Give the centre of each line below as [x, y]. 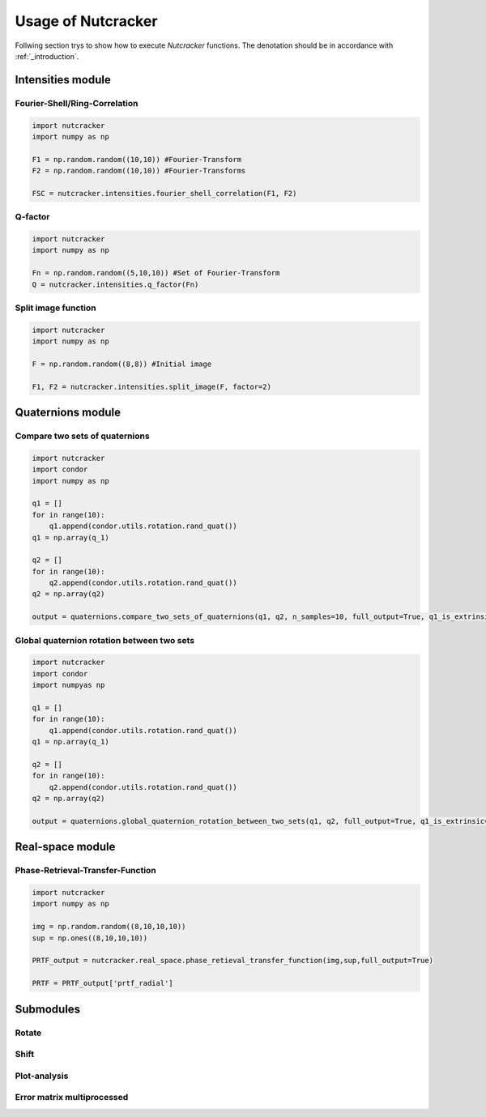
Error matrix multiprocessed [72, 1098]
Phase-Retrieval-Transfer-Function [86, 871]
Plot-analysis [42, 1076]
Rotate [28, 1033]
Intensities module [63, 80]
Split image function [55, 308]
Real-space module [65, 847]
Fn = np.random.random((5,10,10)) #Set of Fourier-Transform [156, 273]
